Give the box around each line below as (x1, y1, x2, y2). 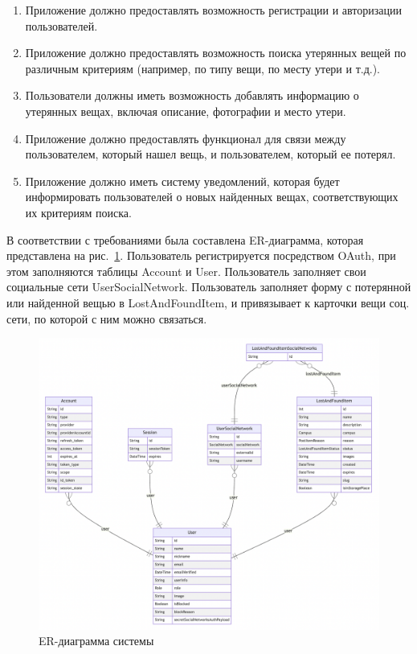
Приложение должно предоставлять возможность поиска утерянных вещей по (25, 44, 407, 61)
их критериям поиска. (25, 204, 132, 220)
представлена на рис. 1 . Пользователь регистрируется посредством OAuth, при (6, 247, 396, 264)
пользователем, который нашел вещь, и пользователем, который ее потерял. (25, 146, 396, 162)
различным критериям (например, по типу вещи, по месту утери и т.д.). (25, 60, 381, 76)
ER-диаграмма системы (39, 632, 154, 649)
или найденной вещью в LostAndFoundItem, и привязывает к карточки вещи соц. (6, 294, 410, 311)
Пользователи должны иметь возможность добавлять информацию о (25, 87, 359, 104)
